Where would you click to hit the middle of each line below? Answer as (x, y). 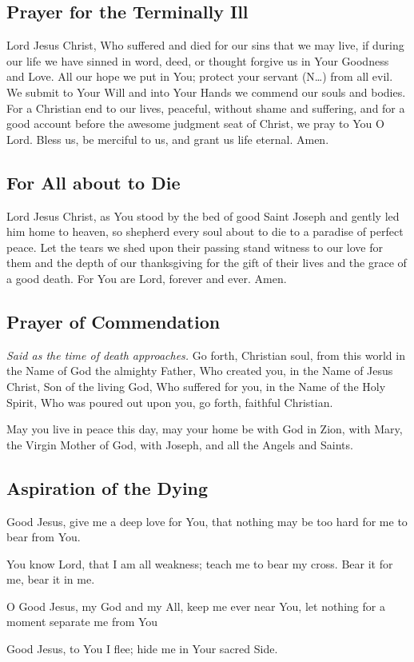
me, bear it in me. (51, 579)
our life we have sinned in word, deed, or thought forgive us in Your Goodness (198, 60)
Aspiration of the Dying (107, 487)
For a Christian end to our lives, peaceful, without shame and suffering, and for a (206, 108)
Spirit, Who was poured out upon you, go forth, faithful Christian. (170, 402)
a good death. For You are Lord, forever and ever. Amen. (147, 278)
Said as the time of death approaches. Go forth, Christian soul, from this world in (206, 355)
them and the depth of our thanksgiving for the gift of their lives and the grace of (207, 263)
